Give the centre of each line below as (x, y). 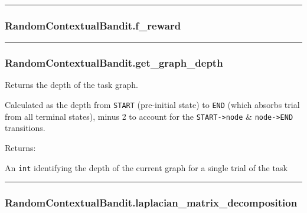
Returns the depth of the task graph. (72, 85)
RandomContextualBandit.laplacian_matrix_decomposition (151, 203)
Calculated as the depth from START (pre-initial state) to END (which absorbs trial (152, 105)
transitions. (25, 128)
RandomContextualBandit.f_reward (93, 25)
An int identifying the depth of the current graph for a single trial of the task (146, 167)
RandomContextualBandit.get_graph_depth (114, 63)
